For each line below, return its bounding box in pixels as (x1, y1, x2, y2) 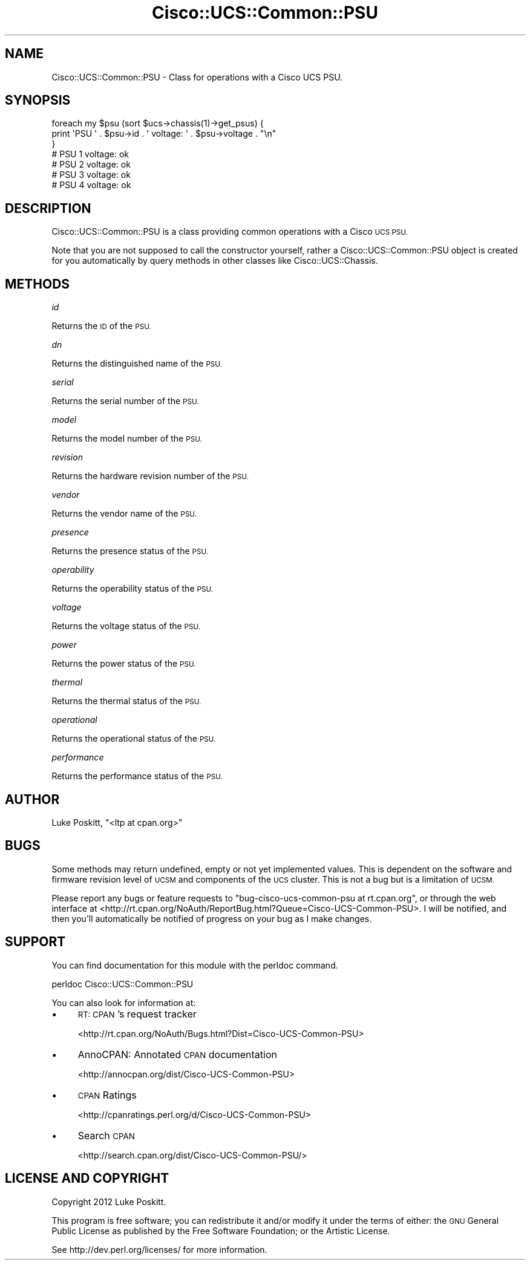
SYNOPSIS (5, 93, 71, 108)
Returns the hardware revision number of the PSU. (51, 471, 249, 482)
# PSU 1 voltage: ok (51, 149, 129, 160)
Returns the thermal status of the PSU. (51, 696, 201, 707)
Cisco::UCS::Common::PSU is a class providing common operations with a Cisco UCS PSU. (51, 226, 408, 237)
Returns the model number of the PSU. (51, 433, 202, 444)
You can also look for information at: (51, 997, 196, 1008)
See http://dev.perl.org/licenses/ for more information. (51, 1244, 267, 1255)
